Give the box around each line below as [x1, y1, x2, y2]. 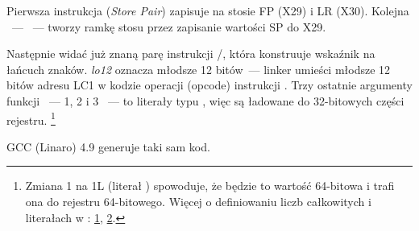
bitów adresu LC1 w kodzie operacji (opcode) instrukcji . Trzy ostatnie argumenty [6, 76, 413, 93]
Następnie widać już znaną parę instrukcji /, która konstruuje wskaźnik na [6, 45, 375, 62]
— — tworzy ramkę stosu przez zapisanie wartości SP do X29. [11, 18, 326, 35]
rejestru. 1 [6, 109, 56, 128]
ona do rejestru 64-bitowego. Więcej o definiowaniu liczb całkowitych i [25, 193, 371, 209]
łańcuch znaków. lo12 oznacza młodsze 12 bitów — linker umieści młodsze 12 [6, 60, 391, 77]
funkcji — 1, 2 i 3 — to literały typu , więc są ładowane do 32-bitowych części [6, 92, 404, 109]
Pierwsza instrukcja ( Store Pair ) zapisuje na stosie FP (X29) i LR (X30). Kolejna [6, 2, 409, 19]
